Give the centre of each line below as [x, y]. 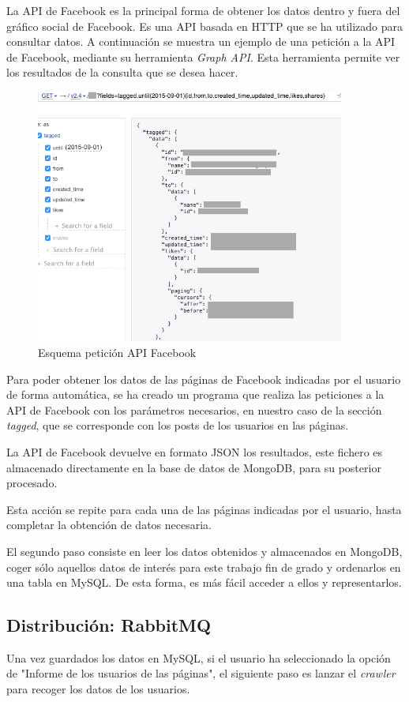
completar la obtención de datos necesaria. [109, 525]
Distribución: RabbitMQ [109, 625]
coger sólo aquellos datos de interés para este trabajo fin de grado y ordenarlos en [204, 567]
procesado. [32, 483]
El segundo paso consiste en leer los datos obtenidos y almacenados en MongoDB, [204, 551]
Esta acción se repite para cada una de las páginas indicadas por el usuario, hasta [204, 509]
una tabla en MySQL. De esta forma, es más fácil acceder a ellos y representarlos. [204, 582]
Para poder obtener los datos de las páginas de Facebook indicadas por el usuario [204, 379]
